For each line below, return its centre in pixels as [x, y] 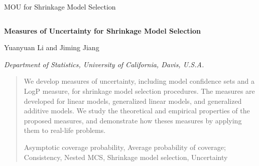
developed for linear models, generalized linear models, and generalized [133, 101]
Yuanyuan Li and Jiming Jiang [52, 47]
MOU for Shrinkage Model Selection [60, 7]
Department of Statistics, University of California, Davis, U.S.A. [104, 64]
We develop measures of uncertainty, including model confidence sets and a [139, 81]
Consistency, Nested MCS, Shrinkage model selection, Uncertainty [126, 157]
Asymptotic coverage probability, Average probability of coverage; [125, 147]
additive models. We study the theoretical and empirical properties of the [137, 111]
